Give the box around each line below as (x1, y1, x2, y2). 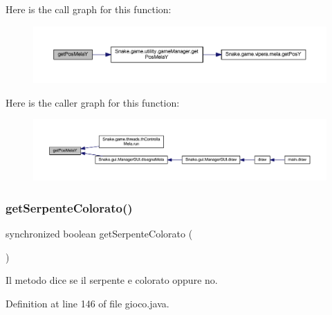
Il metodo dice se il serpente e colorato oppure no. (6, 273, 218, 287)
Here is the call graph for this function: (6, 2, 172, 16)
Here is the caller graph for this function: (6, 95, 180, 109)
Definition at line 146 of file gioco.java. (6, 296, 169, 310)
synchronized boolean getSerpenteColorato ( (6, 226, 193, 240)
